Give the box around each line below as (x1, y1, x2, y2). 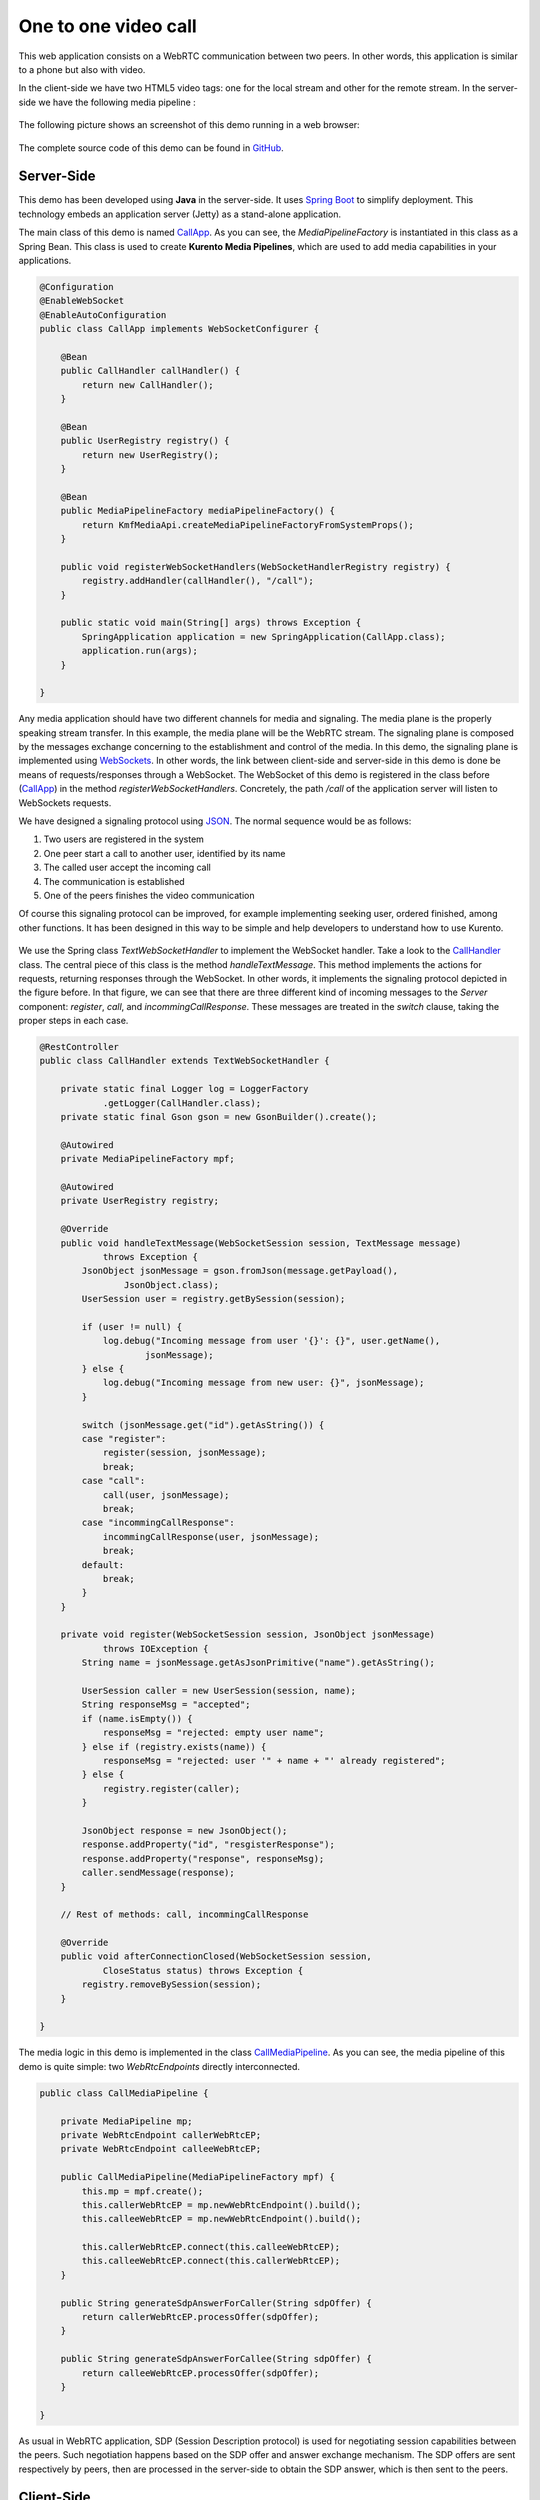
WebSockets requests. (18, 796, 112, 809)
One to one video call (18, 15, 197, 37)
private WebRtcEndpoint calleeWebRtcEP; (60, 2143, 262, 2155)
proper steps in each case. (18, 1015, 129, 1027)
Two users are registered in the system (43, 833, 205, 845)
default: (81, 1559, 125, 1570)
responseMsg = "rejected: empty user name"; (102, 1727, 325, 1739)
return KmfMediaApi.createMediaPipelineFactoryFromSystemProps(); (81, 519, 415, 530)
